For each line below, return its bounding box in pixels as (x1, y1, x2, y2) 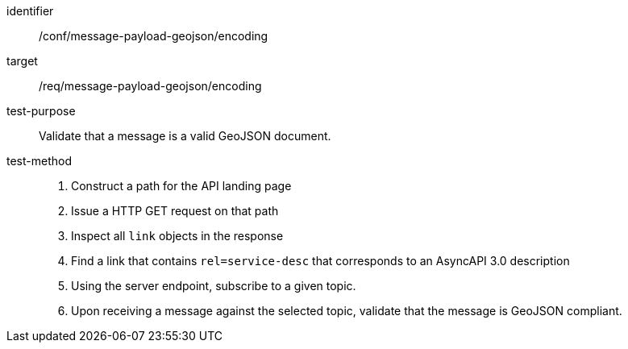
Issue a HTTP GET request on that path (71, 204, 279, 218)
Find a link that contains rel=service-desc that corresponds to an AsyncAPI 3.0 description (71, 254, 570, 268)
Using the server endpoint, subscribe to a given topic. (71, 279, 356, 293)
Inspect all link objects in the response (71, 229, 284, 243)
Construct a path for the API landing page (71, 179, 292, 193)
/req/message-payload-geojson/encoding (39, 79, 262, 93)
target (6, 54, 38, 68)
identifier (6, 4, 54, 18)
